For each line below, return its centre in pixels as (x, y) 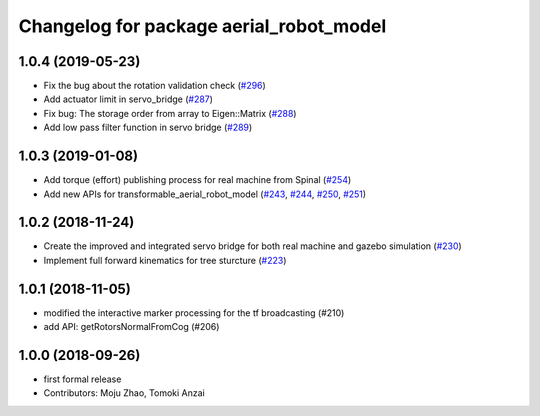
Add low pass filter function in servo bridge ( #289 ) (148, 127)
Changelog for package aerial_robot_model (202, 26)
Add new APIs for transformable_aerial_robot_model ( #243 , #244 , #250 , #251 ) (205, 194)
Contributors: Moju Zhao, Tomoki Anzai (124, 393)
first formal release (82, 379)
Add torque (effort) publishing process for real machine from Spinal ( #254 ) (197, 180)
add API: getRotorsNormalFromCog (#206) (131, 327)
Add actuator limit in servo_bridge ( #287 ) (128, 99)
